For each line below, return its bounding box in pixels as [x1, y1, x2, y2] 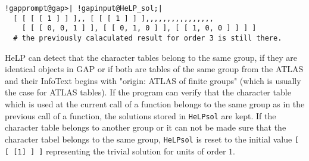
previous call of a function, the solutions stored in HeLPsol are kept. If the [5, 109, 276, 122]
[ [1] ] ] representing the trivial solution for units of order [5, 144, 226, 157]
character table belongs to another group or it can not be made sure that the [5, 121, 286, 134]
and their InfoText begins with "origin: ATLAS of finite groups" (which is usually [5, 74, 301, 86]
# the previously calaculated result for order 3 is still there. [13, 33, 282, 42]
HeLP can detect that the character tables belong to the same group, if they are [5, 51, 298, 63]
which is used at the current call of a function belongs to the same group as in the [5, 98, 305, 110]
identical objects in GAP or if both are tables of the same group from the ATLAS [5, 63, 304, 75]
